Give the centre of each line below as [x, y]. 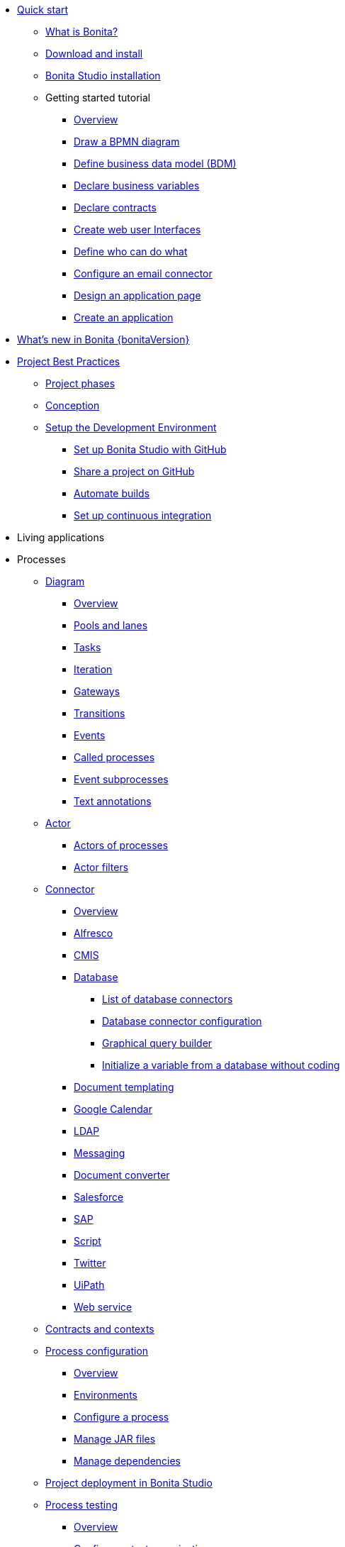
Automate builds [112, 493]
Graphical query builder [157, 1043]
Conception [73, 405]
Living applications [61, 537]
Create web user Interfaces [137, 229]
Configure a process [121, 1417]
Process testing [82, 1505]
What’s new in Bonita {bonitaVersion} [103, 339]
